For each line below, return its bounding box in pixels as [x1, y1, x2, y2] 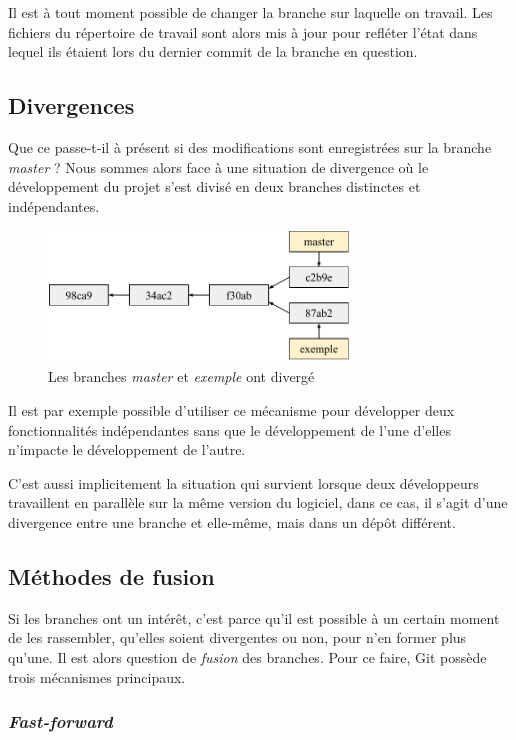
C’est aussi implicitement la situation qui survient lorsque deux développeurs [8, 472, 479, 493]
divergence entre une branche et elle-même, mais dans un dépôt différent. [8, 511, 456, 532]
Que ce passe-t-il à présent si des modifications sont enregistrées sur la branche [8, 136, 492, 157]
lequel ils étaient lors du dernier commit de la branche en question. [8, 41, 418, 62]
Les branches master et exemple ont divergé [48, 366, 315, 387]
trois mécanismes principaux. [8, 666, 186, 687]
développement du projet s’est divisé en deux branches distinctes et [8, 176, 421, 197]
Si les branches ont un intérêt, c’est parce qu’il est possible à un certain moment [8, 607, 500, 628]
